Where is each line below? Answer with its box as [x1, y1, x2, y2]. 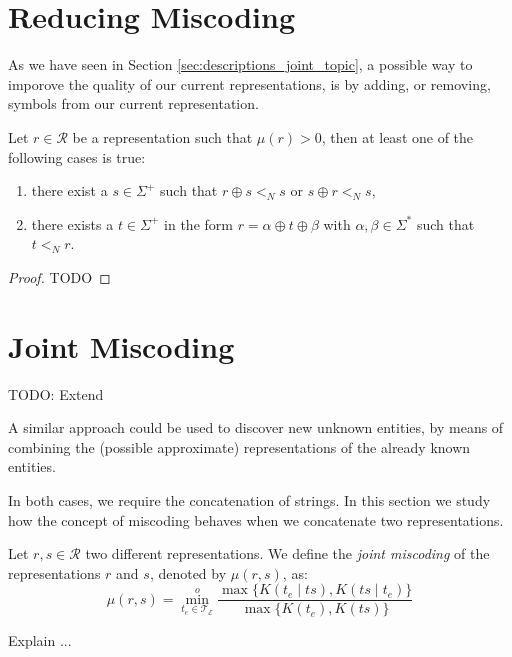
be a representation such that [72, 126, 253, 147]
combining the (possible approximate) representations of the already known [8, 436, 471, 457]
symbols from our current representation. [8, 93, 259, 114]
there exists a [31, 213, 114, 234]
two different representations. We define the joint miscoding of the [85, 543, 490, 564]
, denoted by [149, 562, 227, 583]
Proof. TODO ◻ [8, 266, 111, 287]
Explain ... [8, 630, 72, 651]
